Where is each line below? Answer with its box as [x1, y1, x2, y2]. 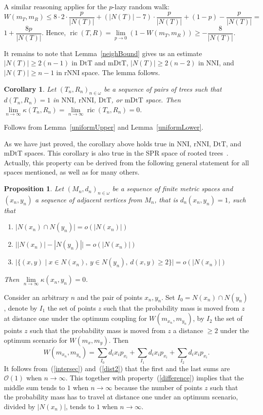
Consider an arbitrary [4, 292, 69, 302]
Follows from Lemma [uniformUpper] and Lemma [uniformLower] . [4, 122, 204, 132]
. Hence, [41, 27, 66, 38]
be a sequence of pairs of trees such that [104, 83, 222, 94]
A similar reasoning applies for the [4, 1, 107, 11]
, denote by [4, 302, 38, 313]
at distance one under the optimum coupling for [4, 313, 147, 323]
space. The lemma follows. [82, 67, 160, 77]
